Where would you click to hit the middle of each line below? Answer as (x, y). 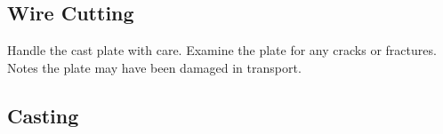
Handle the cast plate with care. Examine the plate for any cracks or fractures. (222, 50)
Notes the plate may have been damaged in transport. (154, 67)
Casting (43, 115)
